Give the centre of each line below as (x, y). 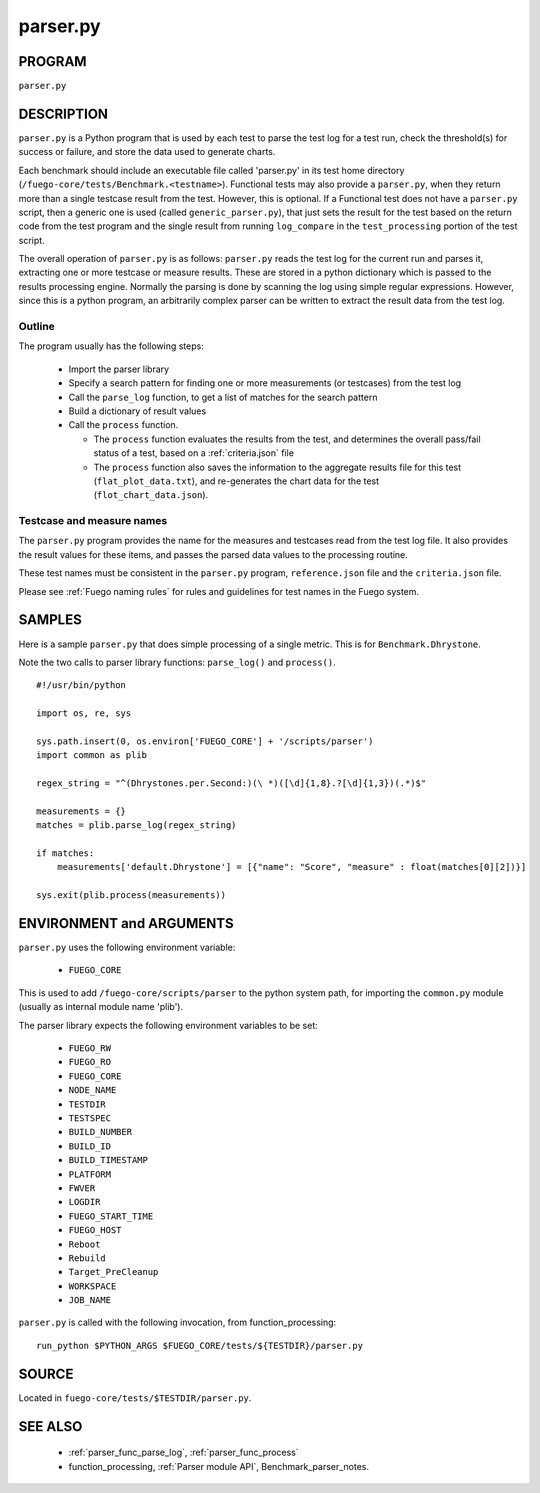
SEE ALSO (50, 1426)
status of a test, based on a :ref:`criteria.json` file (194, 453)
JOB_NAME (90, 1300)
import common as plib (92, 755)
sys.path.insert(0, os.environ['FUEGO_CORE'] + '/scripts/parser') (205, 741)
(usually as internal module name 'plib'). (101, 1007)
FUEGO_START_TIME (111, 1216)
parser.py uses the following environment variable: (127, 947)
